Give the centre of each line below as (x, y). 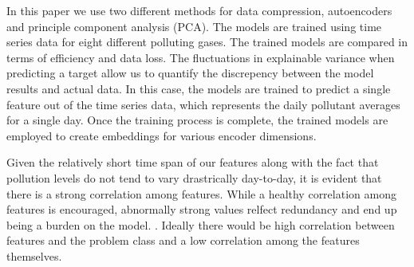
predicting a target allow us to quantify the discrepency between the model (190, 73)
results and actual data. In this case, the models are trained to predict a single (199, 88)
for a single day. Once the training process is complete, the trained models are (197, 120)
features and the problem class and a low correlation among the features (183, 240)
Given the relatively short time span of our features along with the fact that (193, 162)
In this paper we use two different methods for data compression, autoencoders (199, 10)
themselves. (34, 255)
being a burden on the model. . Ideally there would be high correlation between (201, 224)
